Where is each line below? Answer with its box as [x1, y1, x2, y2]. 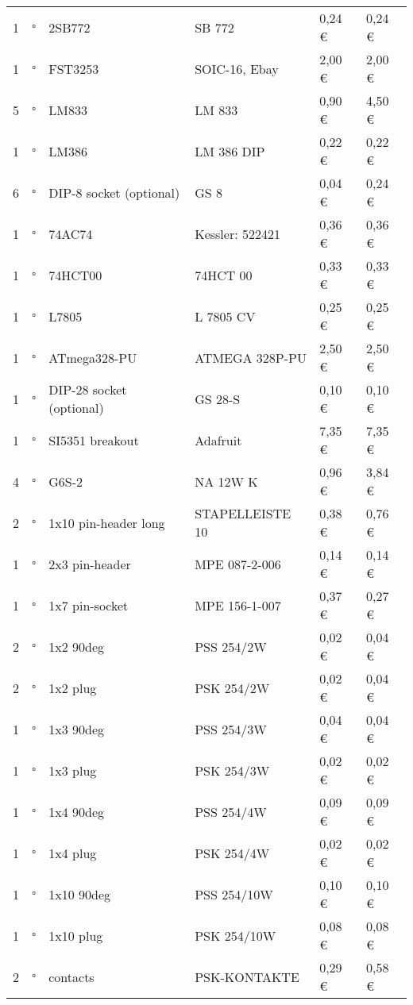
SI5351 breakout [48, 430, 139, 449]
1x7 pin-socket [48, 595, 129, 614]
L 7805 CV [195, 306, 256, 325]
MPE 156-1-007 [195, 595, 281, 614]
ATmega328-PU [48, 348, 137, 367]
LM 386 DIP [195, 141, 265, 160]
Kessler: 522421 [195, 224, 280, 243]
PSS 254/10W [195, 884, 273, 903]
